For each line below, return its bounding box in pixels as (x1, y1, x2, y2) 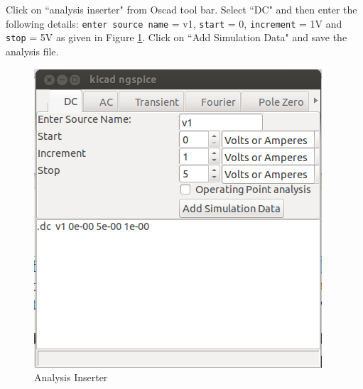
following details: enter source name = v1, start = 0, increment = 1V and (6, 16, 342, 31)
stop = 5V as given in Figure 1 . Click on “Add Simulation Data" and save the (6, 30, 347, 45)
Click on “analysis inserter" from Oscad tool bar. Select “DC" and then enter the (6, 2, 357, 16)
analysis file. (6, 43, 59, 58)
